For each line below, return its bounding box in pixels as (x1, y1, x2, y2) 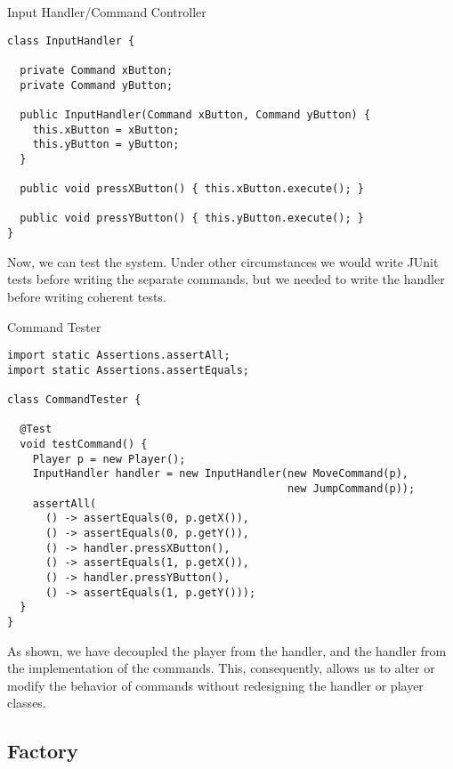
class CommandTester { (7, 393, 142, 407)
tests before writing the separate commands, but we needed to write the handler (7, 270, 445, 288)
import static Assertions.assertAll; (7, 349, 231, 362)
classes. (7, 693, 46, 712)
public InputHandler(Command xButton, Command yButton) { (20, 108, 371, 121)
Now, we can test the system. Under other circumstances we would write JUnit (7, 252, 439, 271)
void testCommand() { (20, 438, 148, 451)
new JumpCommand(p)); (287, 482, 416, 496)
